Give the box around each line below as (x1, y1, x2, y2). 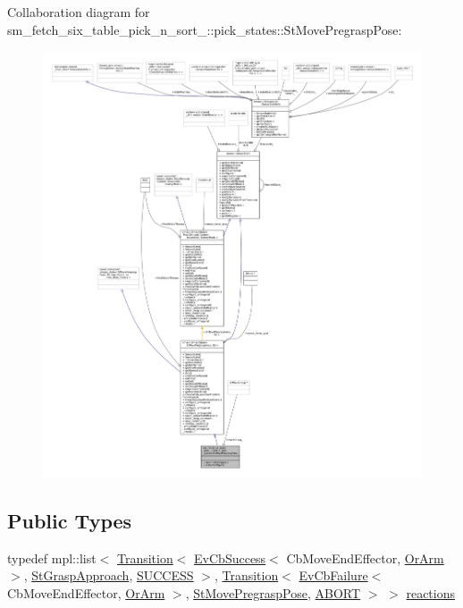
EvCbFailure (299, 566, 368, 585)
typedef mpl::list (7, 548, 97, 567)
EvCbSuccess (194, 548, 266, 567)
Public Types (7, 506, 132, 534)
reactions (406, 583, 456, 602)
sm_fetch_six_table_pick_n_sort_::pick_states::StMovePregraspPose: (7, 20, 402, 38)
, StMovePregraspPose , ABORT (185, 583, 361, 602)
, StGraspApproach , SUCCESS (23, 566, 194, 585)
